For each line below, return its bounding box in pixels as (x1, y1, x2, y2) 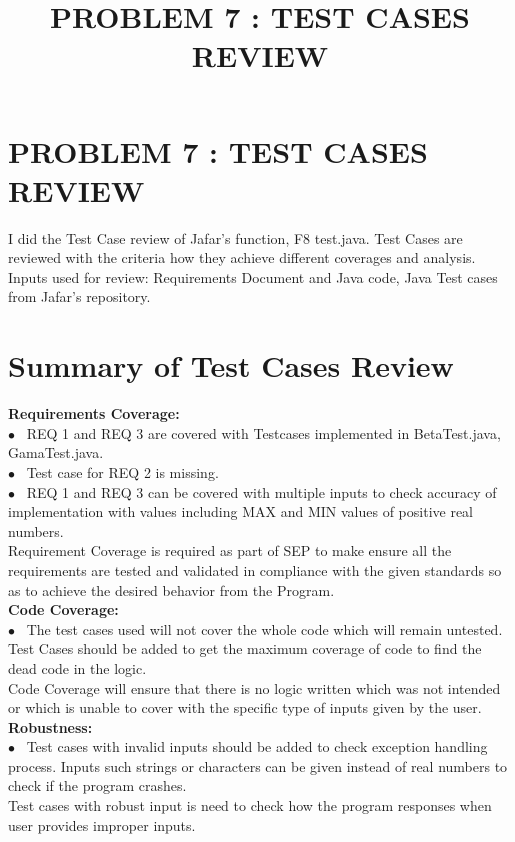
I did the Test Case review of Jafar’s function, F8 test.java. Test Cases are (8, 227, 463, 248)
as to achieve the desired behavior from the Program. (8, 579, 335, 600)
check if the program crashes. (8, 775, 187, 796)
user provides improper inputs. (8, 814, 196, 835)
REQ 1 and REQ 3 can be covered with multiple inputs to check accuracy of (26, 481, 497, 502)
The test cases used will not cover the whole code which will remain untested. (26, 618, 503, 639)
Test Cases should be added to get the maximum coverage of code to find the (8, 638, 482, 659)
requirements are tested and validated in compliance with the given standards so (8, 559, 502, 580)
